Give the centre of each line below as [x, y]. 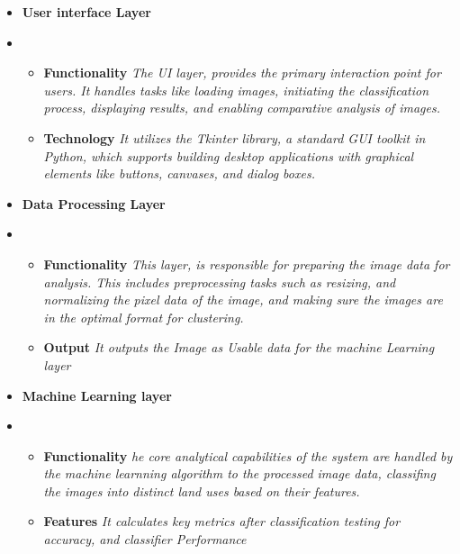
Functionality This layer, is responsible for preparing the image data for [247, 263]
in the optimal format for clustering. [144, 317]
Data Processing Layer [94, 203]
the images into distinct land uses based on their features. [202, 490]
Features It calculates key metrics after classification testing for [222, 521]
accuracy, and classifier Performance [145, 539]
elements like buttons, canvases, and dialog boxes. [179, 173]
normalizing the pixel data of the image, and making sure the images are [243, 300]
